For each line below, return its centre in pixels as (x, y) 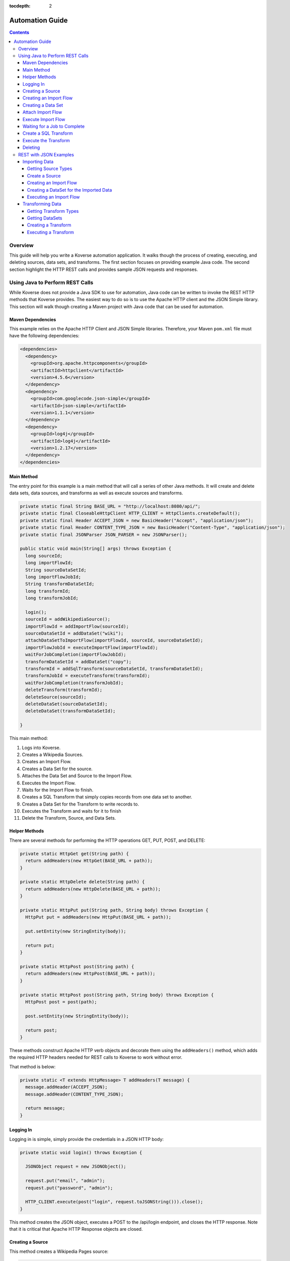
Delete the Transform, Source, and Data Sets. (69, 818)
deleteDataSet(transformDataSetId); (70, 711)
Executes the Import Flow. (49, 783)
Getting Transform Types (53, 211)
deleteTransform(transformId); (64, 690)
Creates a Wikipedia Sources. (53, 755)
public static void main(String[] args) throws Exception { (96, 549)
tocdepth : (20, 6)
